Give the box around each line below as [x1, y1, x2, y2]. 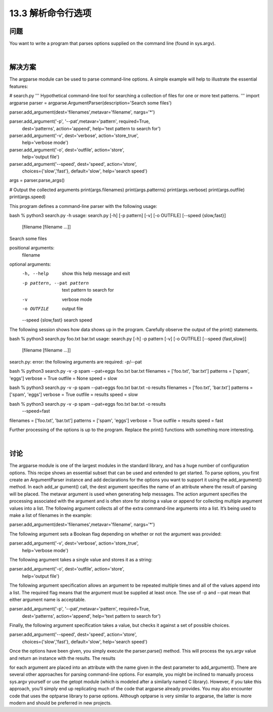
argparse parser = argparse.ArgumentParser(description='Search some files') [9, 99, 172, 106]
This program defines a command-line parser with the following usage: [9, 203, 158, 209]
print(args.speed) [9, 194, 46, 200]
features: [9, 83, 28, 89]
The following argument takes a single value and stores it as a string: [9, 556, 153, 562]
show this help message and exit [62, 270, 130, 276]
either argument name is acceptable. [9, 596, 86, 602]
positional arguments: [9, 245, 55, 251]
